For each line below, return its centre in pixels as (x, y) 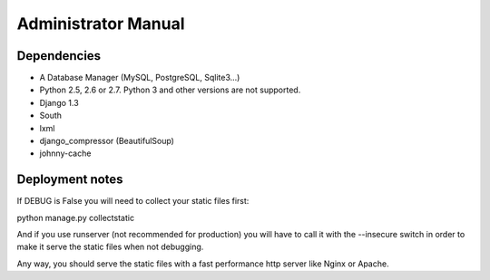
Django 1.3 (59, 102)
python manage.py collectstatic (76, 217)
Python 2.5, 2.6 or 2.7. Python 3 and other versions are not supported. (170, 90)
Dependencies (59, 56)
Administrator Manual (101, 24)
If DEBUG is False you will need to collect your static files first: (133, 201)
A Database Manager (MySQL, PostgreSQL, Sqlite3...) (140, 78)
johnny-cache (65, 153)
